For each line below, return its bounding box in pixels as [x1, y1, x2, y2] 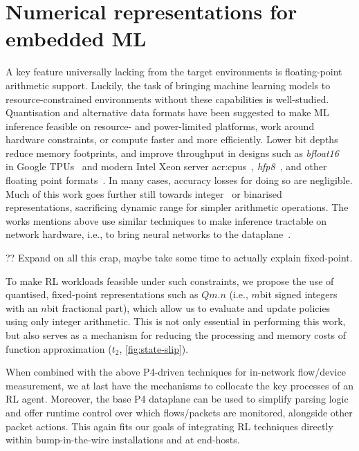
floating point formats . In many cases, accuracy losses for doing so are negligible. [6, 173, 353, 187]
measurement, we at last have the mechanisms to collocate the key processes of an [6, 378, 353, 392]
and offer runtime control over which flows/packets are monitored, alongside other [6, 405, 353, 419]
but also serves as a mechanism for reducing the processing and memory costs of [6, 328, 346, 342]
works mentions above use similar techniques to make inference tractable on [6, 213, 327, 228]
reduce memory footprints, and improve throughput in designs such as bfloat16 [6, 145, 339, 160]
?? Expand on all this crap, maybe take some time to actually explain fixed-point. [6, 250, 353, 265]
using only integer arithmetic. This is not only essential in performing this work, [6, 314, 346, 329]
